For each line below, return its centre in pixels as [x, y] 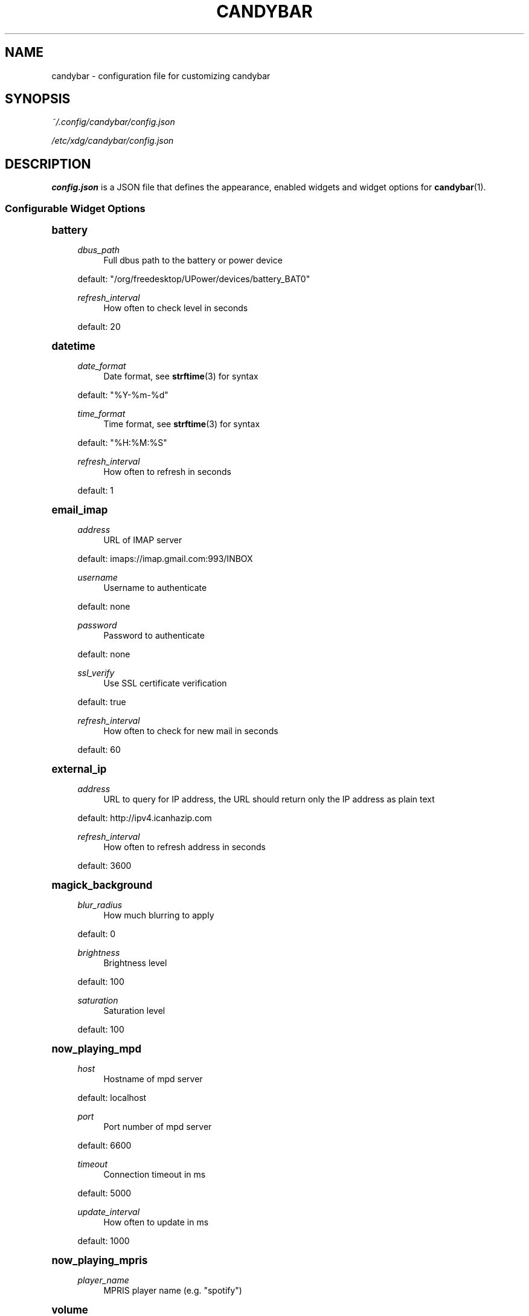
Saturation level [134, 1011]
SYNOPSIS [38, 99]
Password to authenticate [154, 636]
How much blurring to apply [159, 915]
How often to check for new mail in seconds [191, 731]
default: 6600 [104, 1146]
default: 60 [99, 750]
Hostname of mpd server [153, 1079]
